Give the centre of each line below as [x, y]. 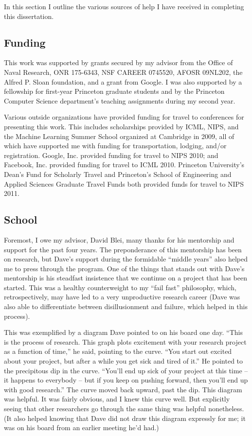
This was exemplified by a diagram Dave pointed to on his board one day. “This [123, 332]
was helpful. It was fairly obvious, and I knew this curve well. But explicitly [117, 399]
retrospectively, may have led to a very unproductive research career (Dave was [122, 297]
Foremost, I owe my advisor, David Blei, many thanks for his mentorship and [119, 239]
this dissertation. [29, 16]
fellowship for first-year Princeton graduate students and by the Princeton [114, 91]
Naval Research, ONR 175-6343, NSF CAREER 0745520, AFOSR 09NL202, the [123, 72]
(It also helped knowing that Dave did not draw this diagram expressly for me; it [125, 418]
